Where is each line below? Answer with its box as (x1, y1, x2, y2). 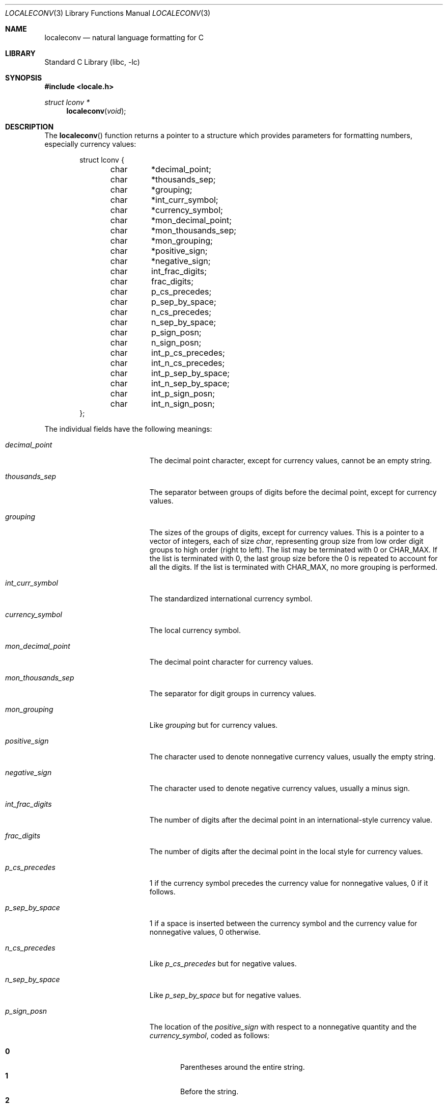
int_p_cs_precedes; (151, 348, 225, 358)
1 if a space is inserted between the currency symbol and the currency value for (149, 919, 417, 928)
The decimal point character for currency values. (149, 657, 314, 666)
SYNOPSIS (5, 73, 42, 82)
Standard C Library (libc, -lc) (44, 58, 140, 66)
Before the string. (180, 1087, 239, 1096)
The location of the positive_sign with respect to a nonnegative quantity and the (149, 1022, 417, 1031)
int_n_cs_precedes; (151, 358, 225, 368)
